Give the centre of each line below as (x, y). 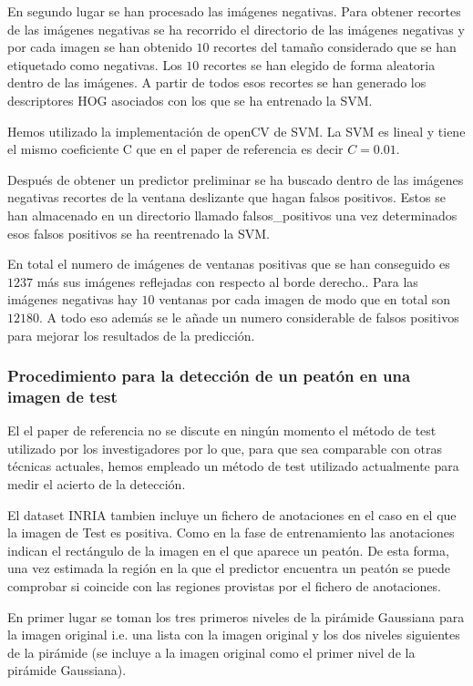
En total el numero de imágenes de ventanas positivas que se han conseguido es (229, 264)
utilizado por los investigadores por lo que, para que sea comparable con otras (225, 448)
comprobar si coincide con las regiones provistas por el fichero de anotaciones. (224, 585)
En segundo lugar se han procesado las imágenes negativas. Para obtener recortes (234, 11)
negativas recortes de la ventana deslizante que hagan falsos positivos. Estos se (226, 197)
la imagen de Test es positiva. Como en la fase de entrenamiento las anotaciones (231, 532)
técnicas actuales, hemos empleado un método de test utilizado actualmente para (233, 466)
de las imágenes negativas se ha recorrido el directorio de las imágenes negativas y (236, 29)
